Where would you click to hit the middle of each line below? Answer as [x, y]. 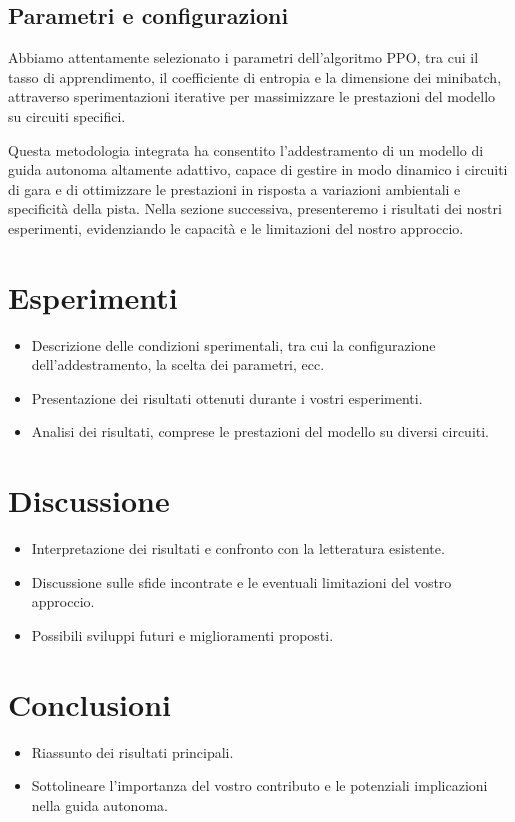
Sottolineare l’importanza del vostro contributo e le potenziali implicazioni [259, 785]
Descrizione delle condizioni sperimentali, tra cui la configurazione [233, 344]
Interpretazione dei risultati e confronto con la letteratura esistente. [238, 548]
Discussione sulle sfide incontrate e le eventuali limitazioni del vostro [241, 581]
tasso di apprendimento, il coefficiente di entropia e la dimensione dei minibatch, [255, 76]
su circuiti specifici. [67, 115]
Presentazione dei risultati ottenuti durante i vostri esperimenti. [227, 397]
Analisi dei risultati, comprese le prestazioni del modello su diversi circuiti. [260, 431]
